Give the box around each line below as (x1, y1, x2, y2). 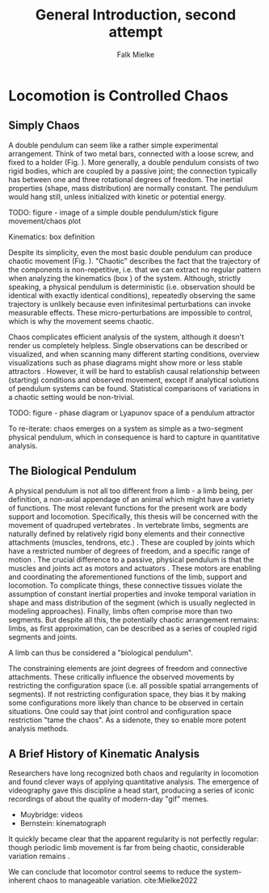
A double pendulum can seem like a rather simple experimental (8, 140, 218, 150)
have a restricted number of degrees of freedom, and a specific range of (8, 546, 250, 555)
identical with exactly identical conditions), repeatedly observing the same (8, 290, 256, 300)
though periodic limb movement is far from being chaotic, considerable (8, 843, 245, 853)
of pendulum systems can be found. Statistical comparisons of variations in (8, 383, 260, 393)
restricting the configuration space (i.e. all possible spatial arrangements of (8, 680, 258, 690)
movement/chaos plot (8, 216, 82, 226)
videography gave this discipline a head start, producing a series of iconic (8, 785, 254, 795)
